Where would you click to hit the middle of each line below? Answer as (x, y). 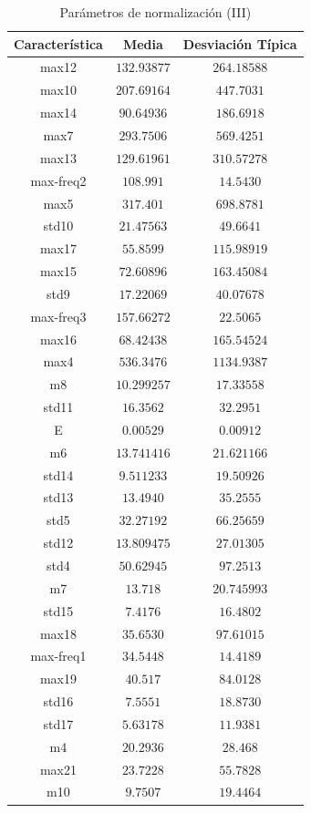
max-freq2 (58, 180)
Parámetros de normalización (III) (155, 12)
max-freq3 (58, 316)
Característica (58, 43)
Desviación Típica (240, 43)
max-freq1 (58, 656)
